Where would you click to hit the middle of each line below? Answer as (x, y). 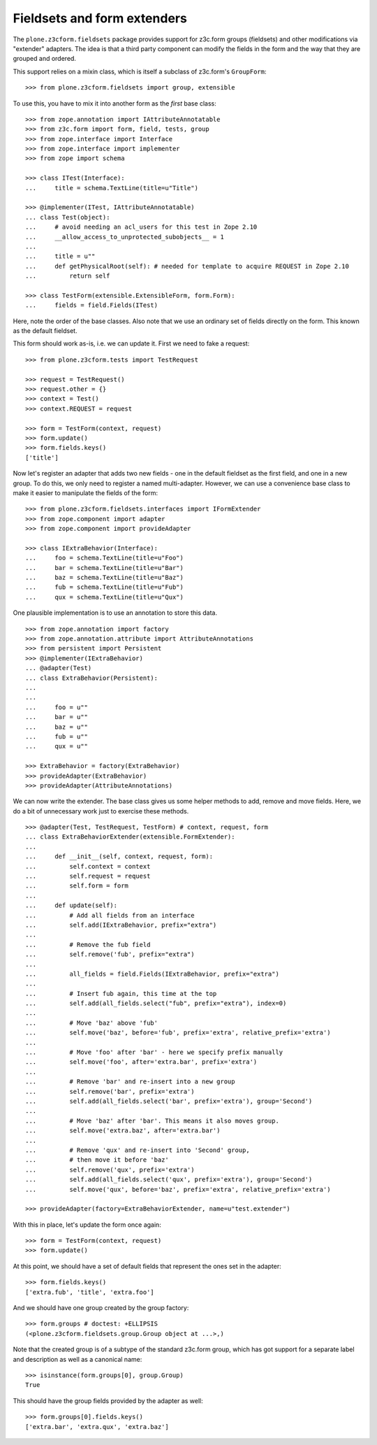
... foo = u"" (57, 707)
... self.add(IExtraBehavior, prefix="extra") (121, 925)
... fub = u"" (57, 736)
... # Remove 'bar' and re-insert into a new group (130, 1082)
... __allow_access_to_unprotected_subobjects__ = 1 (125, 237)
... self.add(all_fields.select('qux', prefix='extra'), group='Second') (169, 1180)
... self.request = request (88, 876)
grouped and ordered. (45, 59)
